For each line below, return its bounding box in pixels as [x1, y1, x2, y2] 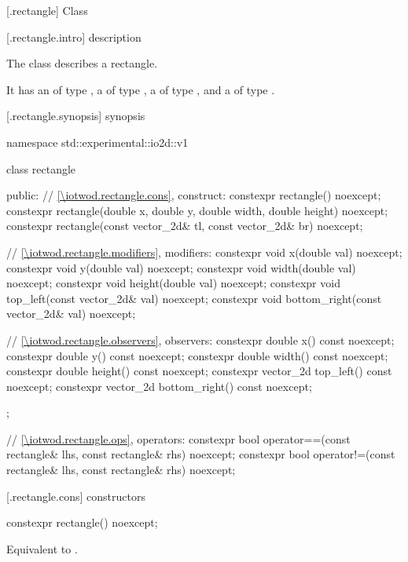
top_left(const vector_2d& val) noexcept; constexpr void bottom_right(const [6, 290, 382, 306]
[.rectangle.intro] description [6, 28, 142, 45]
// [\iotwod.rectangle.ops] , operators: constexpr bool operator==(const [6, 430, 351, 447]
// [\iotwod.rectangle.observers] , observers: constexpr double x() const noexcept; [6, 331, 395, 348]
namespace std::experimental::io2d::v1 [6, 133, 189, 150]
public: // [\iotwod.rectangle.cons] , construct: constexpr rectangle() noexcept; [6, 187, 381, 203]
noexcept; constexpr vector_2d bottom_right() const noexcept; [6, 378, 312, 394]
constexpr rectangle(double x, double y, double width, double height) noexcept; [6, 202, 388, 218]
